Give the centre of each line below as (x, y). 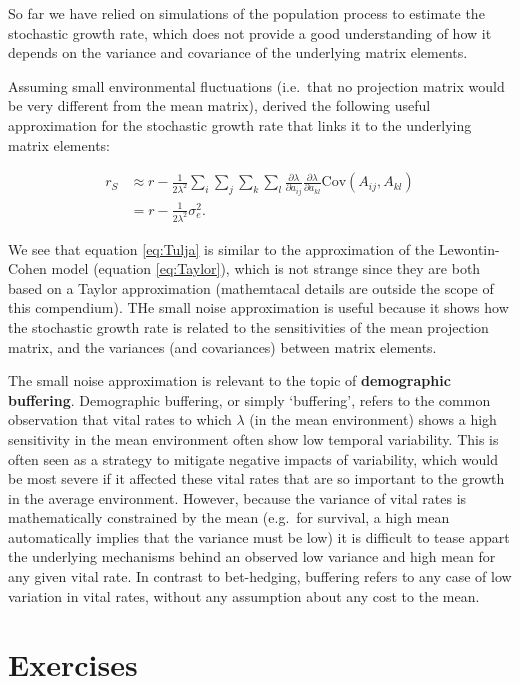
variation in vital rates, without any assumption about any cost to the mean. (244, 595)
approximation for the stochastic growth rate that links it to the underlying (240, 124)
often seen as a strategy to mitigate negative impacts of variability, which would (253, 458)
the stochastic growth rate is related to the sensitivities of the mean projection (248, 326)
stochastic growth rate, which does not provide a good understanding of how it (250, 32)
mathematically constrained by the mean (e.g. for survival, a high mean (229, 517)
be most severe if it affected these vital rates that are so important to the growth (256, 478)
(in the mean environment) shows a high (373, 419)
